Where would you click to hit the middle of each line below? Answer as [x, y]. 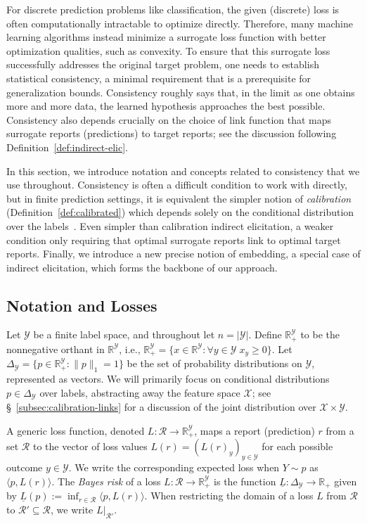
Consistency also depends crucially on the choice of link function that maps [169, 119]
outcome [25, 467]
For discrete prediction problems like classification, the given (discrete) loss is [173, 9]
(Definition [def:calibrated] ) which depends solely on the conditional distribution [180, 212]
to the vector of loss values [90, 446]
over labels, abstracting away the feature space [140, 392]
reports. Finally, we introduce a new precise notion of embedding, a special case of [183, 254]
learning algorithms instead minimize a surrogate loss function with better [166, 37]
